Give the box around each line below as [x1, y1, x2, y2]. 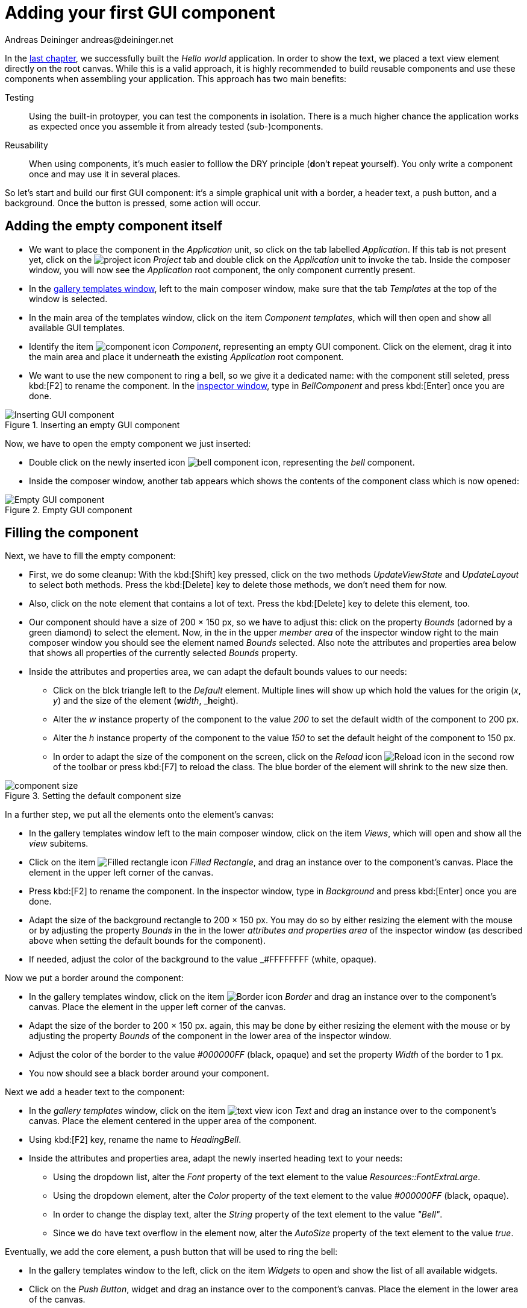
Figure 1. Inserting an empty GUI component [5, 419, 180, 430]
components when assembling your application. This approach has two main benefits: [5, 73, 347, 84]
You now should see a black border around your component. [29, 1068, 269, 1079]
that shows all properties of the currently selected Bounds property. [29, 648, 298, 659]
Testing [5, 92, 34, 103]
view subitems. [29, 838, 89, 849]
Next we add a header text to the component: [5, 1087, 185, 1098]
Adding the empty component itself [5, 218, 223, 234]
